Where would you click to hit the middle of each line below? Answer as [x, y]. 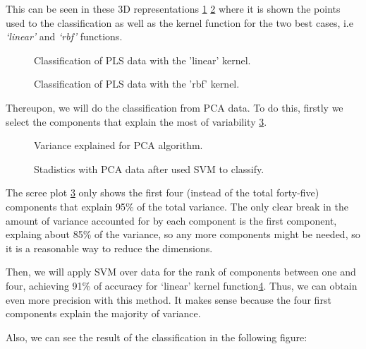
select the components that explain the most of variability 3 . [136, 121]
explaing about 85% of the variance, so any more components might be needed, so [183, 234]
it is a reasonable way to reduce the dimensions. [109, 248]
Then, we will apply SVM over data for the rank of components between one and [181, 272]
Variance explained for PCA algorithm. [118, 145]
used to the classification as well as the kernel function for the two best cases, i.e [179, 22]
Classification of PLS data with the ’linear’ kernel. [142, 60]
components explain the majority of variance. [103, 313]
